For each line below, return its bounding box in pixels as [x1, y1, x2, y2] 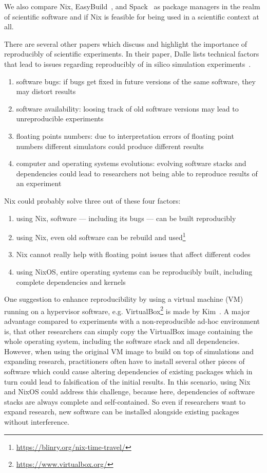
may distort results [16, 86, 76, 97]
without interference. [4, 416, 69, 427]
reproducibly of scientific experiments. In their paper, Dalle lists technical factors [4, 48, 259, 59]
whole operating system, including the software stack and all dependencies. [4, 336, 240, 347]
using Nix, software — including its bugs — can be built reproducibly [16, 212, 236, 223]
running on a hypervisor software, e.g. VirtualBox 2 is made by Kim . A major [4, 304, 250, 316]
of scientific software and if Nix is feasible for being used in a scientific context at [4, 11, 259, 22]
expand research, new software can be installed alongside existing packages [4, 406, 239, 417]
